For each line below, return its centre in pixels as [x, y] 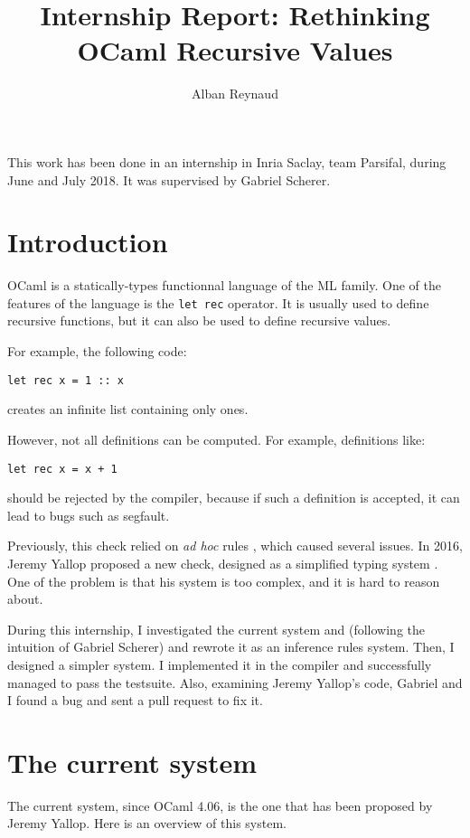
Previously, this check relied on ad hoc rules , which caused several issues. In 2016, [235, 546]
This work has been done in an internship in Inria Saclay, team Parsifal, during [227, 161]
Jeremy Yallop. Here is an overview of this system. [147, 823]
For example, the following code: [97, 351]
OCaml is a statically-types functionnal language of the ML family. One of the [224, 285]
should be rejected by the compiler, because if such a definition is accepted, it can [234, 498]
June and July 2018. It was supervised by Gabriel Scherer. [169, 179]
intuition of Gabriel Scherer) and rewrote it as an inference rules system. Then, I [231, 647]
